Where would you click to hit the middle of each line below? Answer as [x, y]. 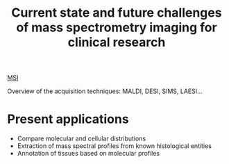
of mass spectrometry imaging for [117, 27]
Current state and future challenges [117, 13]
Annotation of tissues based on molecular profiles [88, 154]
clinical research [117, 42]
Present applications [68, 119]
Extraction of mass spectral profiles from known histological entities [114, 146]
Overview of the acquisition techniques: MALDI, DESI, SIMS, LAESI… [105, 91]
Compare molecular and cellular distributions [82, 139]
